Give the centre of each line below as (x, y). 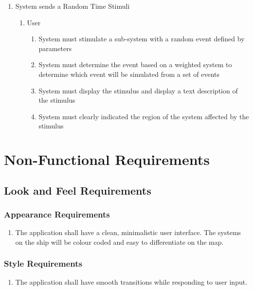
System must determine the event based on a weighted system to (135, 64)
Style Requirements (43, 263)
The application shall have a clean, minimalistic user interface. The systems (128, 232)
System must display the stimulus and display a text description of (138, 90)
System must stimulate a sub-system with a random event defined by (142, 39)
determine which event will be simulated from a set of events (129, 74)
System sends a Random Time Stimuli (72, 6)
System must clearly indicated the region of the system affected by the (144, 116)
